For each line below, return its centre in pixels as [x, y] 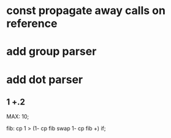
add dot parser [45, 79]
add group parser [51, 52]
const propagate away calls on [86, 11]
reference [32, 24]
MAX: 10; [18, 117]
